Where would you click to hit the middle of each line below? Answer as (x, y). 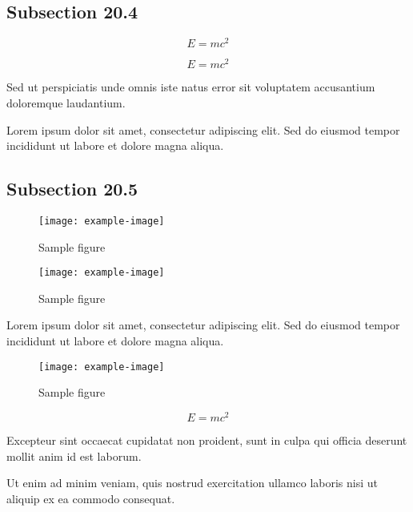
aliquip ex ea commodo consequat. (91, 498)
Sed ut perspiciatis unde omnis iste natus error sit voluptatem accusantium (191, 87)
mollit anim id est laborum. (74, 456)
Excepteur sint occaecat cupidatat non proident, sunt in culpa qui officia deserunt (207, 439)
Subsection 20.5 (72, 189)
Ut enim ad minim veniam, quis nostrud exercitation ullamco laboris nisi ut (192, 483)
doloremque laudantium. (66, 102)
